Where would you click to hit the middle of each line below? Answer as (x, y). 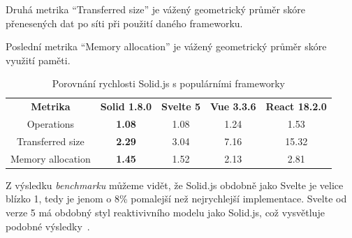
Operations (51, 124)
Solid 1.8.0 (126, 106)
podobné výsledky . (48, 226)
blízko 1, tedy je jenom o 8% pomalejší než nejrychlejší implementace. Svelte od (176, 199)
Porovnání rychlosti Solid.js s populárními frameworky (168, 83)
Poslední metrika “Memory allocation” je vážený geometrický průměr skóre (166, 46)
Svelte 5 (181, 106)
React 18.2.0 (296, 106)
